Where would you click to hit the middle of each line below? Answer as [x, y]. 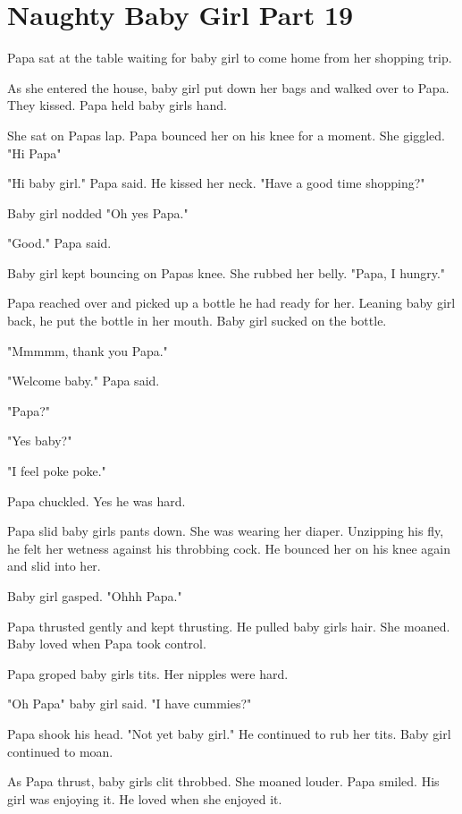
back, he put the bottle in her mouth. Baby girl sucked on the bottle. [197, 321]
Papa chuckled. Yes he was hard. [97, 500]
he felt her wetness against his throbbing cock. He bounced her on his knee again [229, 548]
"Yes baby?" [40, 441]
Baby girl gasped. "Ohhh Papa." [95, 596]
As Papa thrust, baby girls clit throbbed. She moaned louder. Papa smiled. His [223, 781]
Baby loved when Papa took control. [107, 644]
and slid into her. [54, 566]
